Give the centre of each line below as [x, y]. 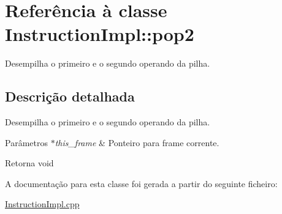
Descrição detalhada [70, 96]
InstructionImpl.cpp [42, 204]
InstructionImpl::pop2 [100, 34]
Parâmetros [26, 142]
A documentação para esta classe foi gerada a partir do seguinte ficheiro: [141, 183]
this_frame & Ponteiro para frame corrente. [137, 142]
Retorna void [29, 163]
